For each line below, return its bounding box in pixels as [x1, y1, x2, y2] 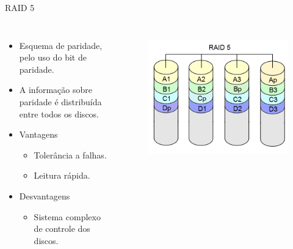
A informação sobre [19, 83, 92, 96]
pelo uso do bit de [19, 51, 87, 64]
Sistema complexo [34, 210, 101, 223]
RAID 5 [5, 1, 35, 13]
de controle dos [34, 222, 90, 235]
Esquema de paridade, [19, 39, 103, 51]
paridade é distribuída [19, 95, 102, 108]
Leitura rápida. [34, 169, 90, 182]
